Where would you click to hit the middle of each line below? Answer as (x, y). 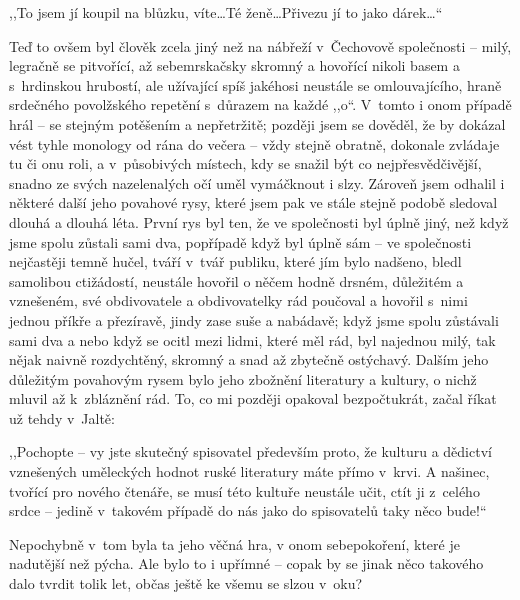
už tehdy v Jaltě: (62, 417)
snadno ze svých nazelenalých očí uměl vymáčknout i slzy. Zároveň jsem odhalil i (257, 182)
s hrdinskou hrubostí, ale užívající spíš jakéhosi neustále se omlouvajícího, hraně (255, 84)
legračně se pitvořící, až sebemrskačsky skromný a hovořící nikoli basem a (234, 65)
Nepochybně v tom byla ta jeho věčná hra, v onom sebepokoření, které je (234, 543)
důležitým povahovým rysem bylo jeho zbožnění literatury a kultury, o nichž (243, 378)
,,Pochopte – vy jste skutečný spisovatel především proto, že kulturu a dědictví (250, 451)
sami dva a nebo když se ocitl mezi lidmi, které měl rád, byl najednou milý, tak (252, 339)
